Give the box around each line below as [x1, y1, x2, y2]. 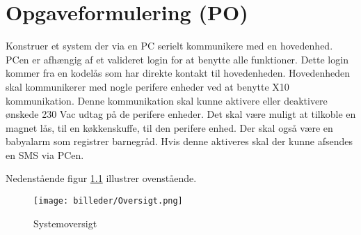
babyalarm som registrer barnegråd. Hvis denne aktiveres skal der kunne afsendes [6, 134, 353, 149]
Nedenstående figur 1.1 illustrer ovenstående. [6, 171, 197, 185]
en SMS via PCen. [6, 147, 84, 162]
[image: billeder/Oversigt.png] [33, 196, 183, 206]
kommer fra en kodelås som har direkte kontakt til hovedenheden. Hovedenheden [6, 66, 350, 80]
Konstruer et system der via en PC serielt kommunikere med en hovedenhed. [6, 38, 333, 53]
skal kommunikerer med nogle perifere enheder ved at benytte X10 [6, 79, 289, 93]
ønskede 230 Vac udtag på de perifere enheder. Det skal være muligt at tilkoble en [6, 107, 356, 121]
